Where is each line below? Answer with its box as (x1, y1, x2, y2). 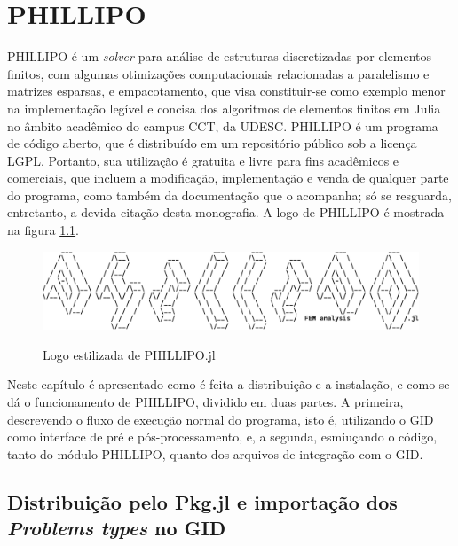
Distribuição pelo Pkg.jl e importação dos (7, 487, 398, 515)
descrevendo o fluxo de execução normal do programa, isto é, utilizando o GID (7, 409, 434, 428)
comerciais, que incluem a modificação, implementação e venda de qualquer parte (7, 168, 449, 187)
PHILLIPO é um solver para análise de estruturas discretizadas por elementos (7, 47, 432, 66)
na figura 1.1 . (7, 221, 79, 239)
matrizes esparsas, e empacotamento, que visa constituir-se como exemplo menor (7, 82, 446, 100)
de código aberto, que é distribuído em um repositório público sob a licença (7, 134, 417, 152)
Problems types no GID (7, 514, 226, 542)
